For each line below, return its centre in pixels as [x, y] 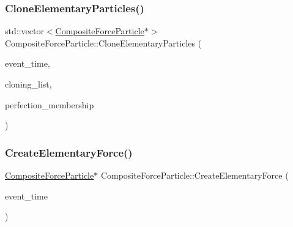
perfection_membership [50, 104]
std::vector [24, 31]
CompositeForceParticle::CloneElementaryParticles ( [103, 43]
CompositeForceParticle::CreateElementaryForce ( [195, 175]
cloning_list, [28, 84]
